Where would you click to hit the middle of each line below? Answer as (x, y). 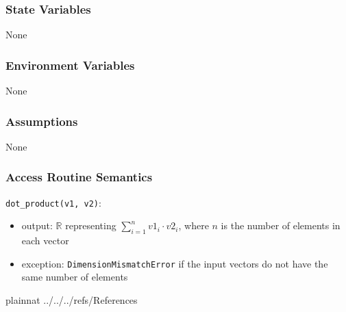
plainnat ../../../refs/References (72, 299)
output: (37, 225)
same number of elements (75, 277)
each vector (45, 240)
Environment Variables (70, 65)
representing (91, 225)
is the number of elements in (281, 225)
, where (194, 225)
